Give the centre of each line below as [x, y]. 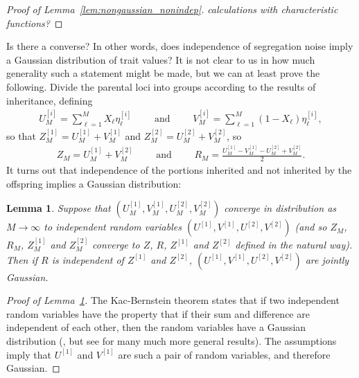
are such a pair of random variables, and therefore [224, 354]
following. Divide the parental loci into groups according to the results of [161, 86]
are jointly [327, 259]
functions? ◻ [35, 22]
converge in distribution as [280, 208]
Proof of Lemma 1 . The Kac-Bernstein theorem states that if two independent [173, 300]
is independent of [88, 259]
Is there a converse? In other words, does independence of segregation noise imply [180, 46]
